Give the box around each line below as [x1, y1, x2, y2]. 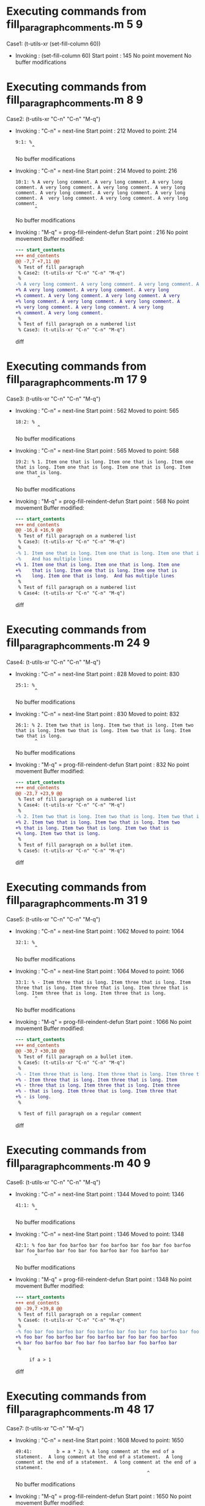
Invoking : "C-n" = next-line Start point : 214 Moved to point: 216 [15, 167, 177, 174]
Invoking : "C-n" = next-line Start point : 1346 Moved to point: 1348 [15, 1230, 185, 1238]
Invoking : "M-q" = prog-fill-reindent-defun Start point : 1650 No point [15, 1492, 192, 1500]
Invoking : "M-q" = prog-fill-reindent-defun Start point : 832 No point [15, 760, 190, 768]
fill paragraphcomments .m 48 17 [6, 1402, 155, 1418]
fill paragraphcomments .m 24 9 [6, 636, 151, 652]
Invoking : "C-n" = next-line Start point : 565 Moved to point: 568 [15, 447, 179, 454]
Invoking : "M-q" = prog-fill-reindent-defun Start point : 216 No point [15, 228, 188, 236]
